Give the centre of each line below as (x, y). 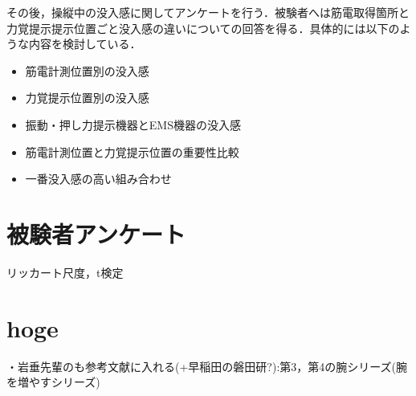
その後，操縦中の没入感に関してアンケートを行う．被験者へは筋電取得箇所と (208, 12)
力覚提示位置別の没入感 (87, 98)
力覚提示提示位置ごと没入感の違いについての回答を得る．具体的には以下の (203, 28)
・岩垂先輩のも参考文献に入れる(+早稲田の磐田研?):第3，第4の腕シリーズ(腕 (207, 366)
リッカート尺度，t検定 (65, 272)
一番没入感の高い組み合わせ (98, 179)
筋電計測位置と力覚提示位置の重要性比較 (132, 151)
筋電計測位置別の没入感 (87, 70)
